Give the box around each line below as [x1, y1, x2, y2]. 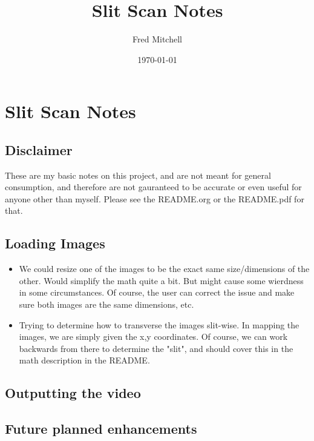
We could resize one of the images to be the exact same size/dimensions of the [19, 262, 310, 275]
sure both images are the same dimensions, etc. [19, 298, 194, 311]
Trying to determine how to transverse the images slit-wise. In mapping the [19, 318, 299, 331]
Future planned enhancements [5, 419, 197, 438]
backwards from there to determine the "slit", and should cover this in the [19, 342, 293, 354]
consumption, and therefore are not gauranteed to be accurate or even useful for [5, 181, 302, 193]
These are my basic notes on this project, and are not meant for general [5, 168, 271, 181]
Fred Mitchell [132, 33, 182, 45]
